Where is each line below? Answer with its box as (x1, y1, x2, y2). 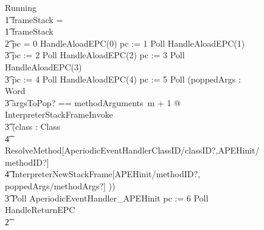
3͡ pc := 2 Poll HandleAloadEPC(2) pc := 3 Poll (5, 49, 185, 61)
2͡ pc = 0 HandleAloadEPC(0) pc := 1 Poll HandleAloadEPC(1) (5, 36, 245, 49)
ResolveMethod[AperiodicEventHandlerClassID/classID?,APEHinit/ (5, 144, 260, 157)
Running (5, 1, 36, 13)
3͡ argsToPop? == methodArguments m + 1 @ (5, 96, 181, 109)
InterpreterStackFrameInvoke (5, 108, 113, 121)
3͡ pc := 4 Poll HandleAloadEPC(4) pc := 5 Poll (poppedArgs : (5, 72, 241, 85)
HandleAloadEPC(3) (5, 60, 82, 73)
